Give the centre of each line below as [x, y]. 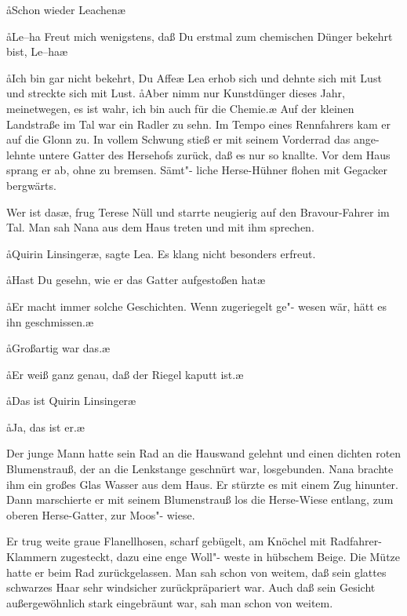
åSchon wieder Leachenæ [66, 9]
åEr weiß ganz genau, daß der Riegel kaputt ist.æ [125, 374]
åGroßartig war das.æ [58, 348]
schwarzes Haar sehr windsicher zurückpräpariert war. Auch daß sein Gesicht [191, 587]
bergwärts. [31, 185]
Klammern [32, 557]
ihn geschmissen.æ [50, 321]
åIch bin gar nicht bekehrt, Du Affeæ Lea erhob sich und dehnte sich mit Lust [194, 77]
